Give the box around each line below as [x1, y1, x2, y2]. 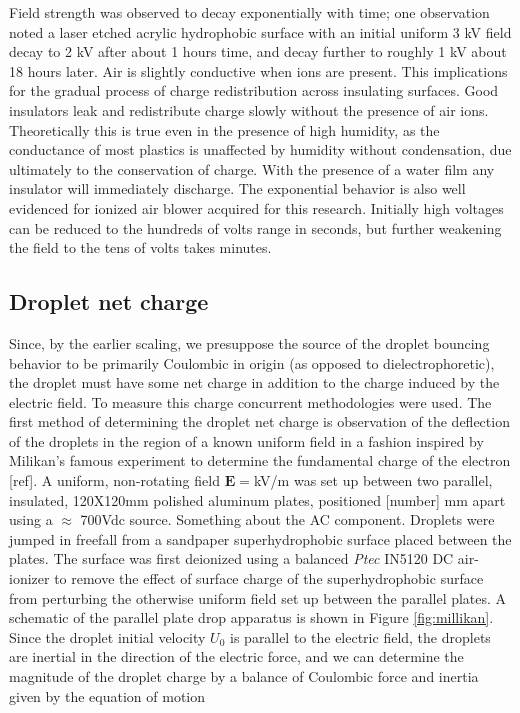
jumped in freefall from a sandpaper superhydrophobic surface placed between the [9, 528, 512, 549]
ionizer [9, 568, 50, 589]
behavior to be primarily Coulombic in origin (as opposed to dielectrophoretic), [9, 352, 495, 373]
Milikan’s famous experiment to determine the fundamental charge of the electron [9, 450, 511, 471]
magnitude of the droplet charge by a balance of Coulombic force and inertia [9, 666, 479, 687]
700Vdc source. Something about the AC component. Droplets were [80, 509, 495, 530]
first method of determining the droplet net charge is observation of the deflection [9, 411, 510, 432]
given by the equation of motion [9, 685, 206, 706]
